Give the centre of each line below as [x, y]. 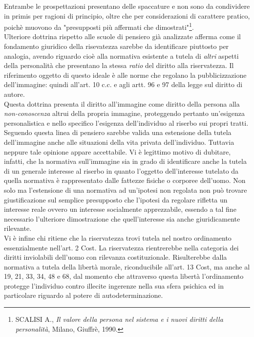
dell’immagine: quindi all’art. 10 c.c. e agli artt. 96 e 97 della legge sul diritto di [123, 84]
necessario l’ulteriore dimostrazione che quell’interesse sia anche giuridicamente [122, 218]
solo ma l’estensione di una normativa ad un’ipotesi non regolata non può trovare [126, 190]
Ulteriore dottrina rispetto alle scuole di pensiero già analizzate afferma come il [122, 36]
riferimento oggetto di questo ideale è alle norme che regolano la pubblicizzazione [125, 75]
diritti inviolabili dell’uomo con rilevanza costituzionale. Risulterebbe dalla [116, 257]
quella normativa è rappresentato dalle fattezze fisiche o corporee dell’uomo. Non [125, 180]
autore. [14, 94]
